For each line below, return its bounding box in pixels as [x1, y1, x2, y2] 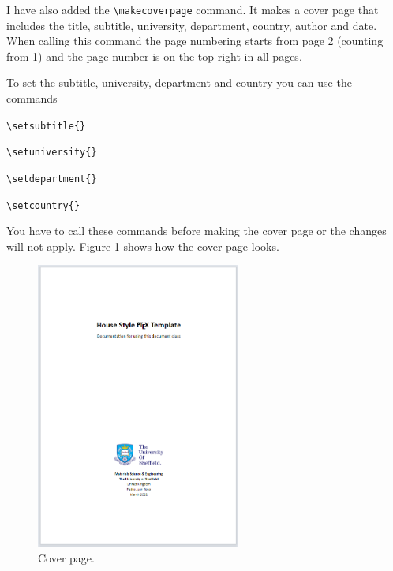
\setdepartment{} [6, 173, 97, 185]
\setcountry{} [6, 200, 80, 211]
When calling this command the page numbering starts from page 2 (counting [6, 32, 384, 49]
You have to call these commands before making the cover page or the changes [6, 222, 387, 239]
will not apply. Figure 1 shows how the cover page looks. [6, 237, 279, 254]
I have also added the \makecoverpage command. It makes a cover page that [6, 2, 379, 17]
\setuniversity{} [6, 147, 97, 159]
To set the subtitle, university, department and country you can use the [6, 74, 352, 91]
